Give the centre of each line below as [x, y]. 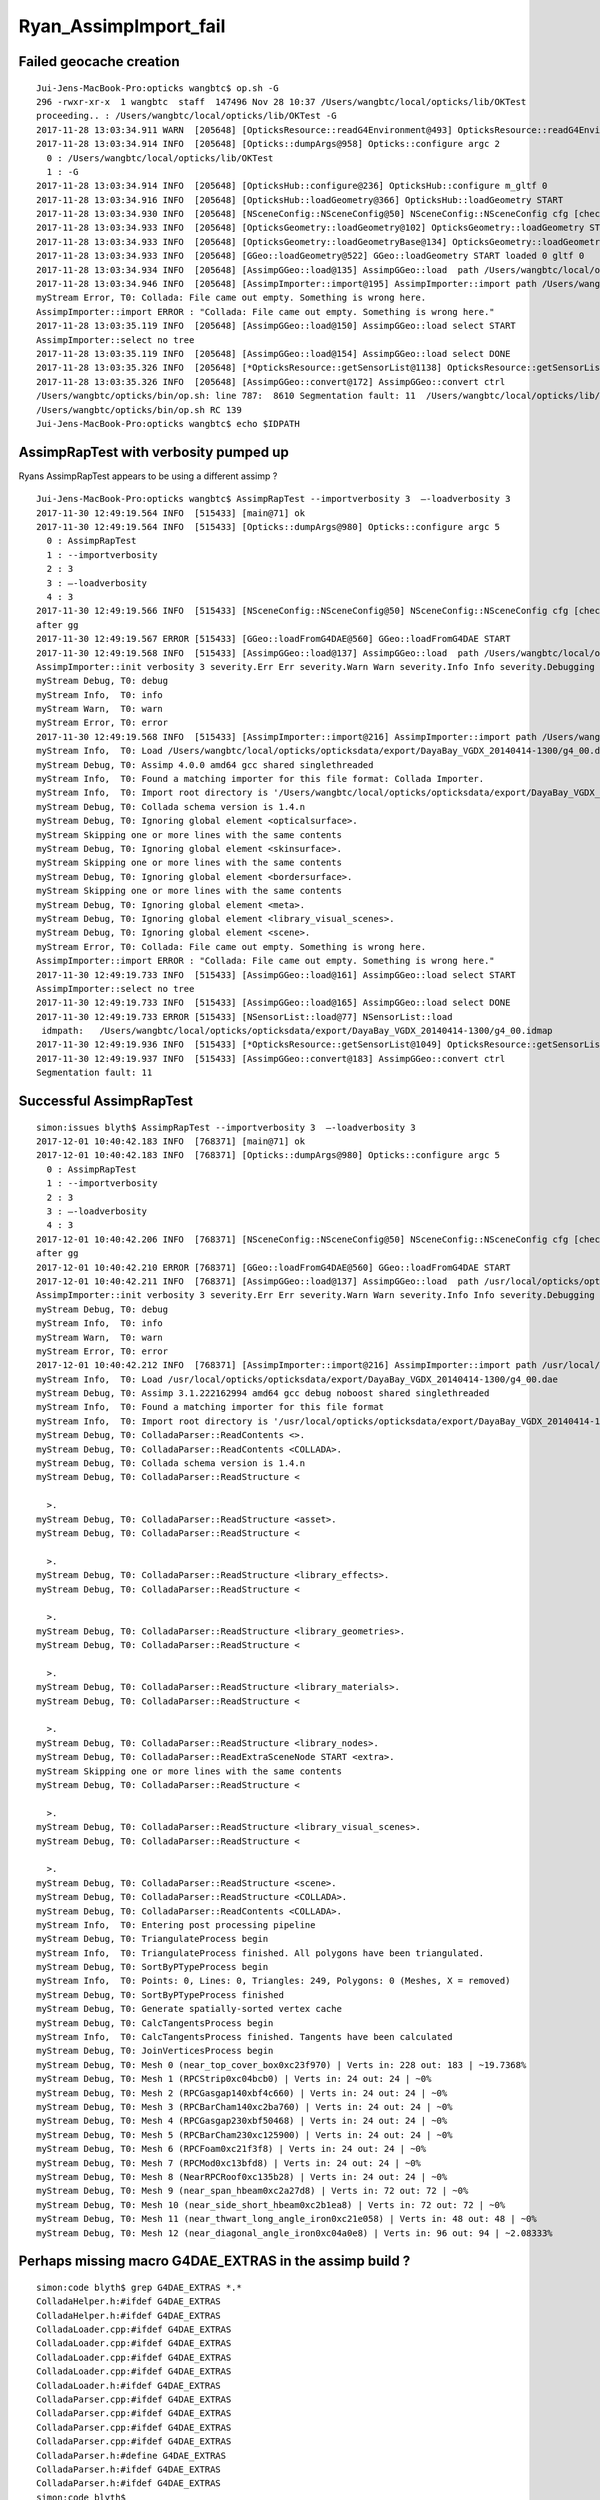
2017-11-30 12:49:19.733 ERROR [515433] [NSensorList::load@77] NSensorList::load [244, 1016]
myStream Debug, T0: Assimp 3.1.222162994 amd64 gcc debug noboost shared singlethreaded [263, 1393]
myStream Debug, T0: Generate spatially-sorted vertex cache [189, 2009]
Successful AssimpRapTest [106, 1101]
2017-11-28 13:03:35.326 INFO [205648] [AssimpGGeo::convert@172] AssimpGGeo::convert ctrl [271, 381]
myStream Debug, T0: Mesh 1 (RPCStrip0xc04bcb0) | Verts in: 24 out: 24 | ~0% [234, 2079]
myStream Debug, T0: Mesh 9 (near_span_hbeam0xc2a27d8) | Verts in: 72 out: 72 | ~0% [252, 2191]
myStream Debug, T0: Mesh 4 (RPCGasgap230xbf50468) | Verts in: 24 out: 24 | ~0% [242, 2121]
